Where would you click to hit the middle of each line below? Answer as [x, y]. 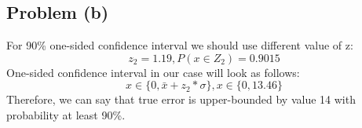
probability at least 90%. [66, 114]
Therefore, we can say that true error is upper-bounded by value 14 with [181, 99]
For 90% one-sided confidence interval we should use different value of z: [180, 45]
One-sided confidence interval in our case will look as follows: [153, 72]
